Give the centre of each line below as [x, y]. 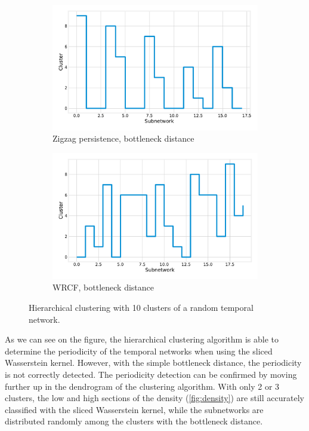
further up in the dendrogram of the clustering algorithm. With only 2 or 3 [142, 386]
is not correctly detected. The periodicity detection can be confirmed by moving [151, 374]
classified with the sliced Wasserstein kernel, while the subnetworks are [134, 409]
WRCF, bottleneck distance [103, 287]
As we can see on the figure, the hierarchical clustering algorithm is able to [142, 339]
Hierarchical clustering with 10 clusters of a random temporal [141, 307]
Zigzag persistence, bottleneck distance [123, 138]
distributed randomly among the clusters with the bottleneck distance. [134, 421]
